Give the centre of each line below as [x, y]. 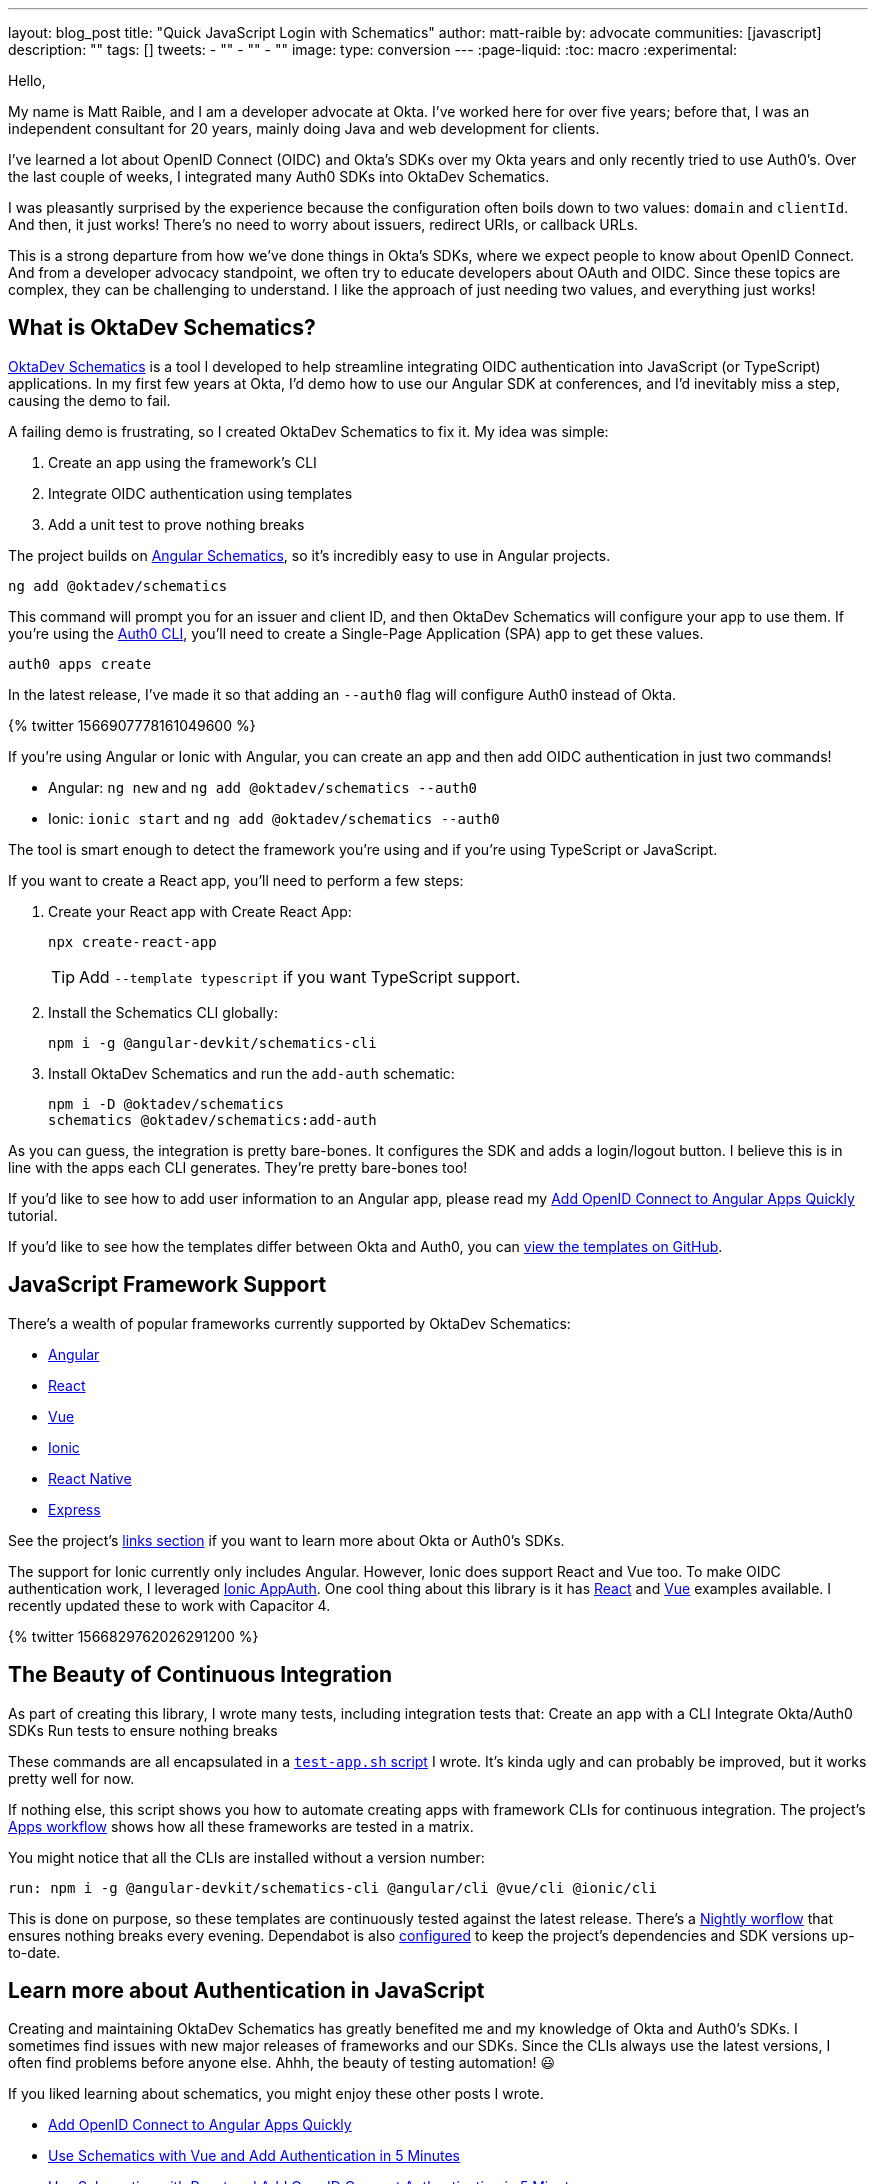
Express [74, 1509]
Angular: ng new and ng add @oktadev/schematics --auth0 [263, 787]
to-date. [34, 1952]
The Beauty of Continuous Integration [200, 1675]
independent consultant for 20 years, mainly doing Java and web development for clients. [304, 128]
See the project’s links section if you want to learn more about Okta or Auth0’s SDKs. [286, 1540]
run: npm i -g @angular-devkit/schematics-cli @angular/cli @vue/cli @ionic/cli [333, 1887]
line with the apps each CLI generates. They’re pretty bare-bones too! [238, 1167]
